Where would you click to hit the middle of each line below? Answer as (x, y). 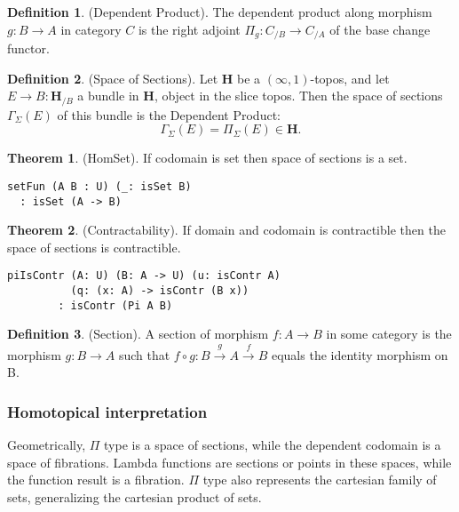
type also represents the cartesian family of (320, 480)
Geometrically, (47, 445)
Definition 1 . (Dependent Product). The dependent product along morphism (220, 12)
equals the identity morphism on (360, 354)
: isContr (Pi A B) (115, 305)
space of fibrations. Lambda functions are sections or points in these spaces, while (229, 462)
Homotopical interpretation (107, 411)
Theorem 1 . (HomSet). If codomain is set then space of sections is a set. (207, 158)
